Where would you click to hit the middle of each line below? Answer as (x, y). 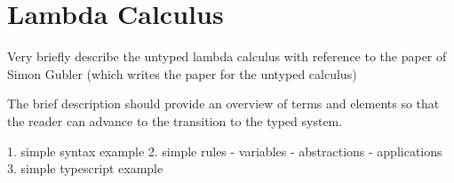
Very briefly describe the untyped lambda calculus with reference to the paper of (227, 56)
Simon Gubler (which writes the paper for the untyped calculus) (182, 73)
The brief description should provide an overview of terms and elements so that (223, 103)
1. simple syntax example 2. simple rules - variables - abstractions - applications (225, 151)
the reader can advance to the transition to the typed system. (175, 120)
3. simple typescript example (85, 168)
